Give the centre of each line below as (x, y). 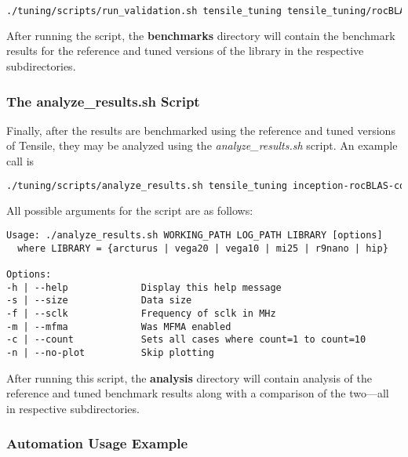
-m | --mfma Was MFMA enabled (119, 326)
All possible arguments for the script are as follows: (130, 210)
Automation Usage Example (97, 443)
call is (20, 161)
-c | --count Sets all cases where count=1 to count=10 (186, 340)
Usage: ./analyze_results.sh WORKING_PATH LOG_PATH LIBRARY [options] (195, 236)
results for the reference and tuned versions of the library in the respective (185, 51)
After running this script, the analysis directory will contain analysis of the (189, 377)
